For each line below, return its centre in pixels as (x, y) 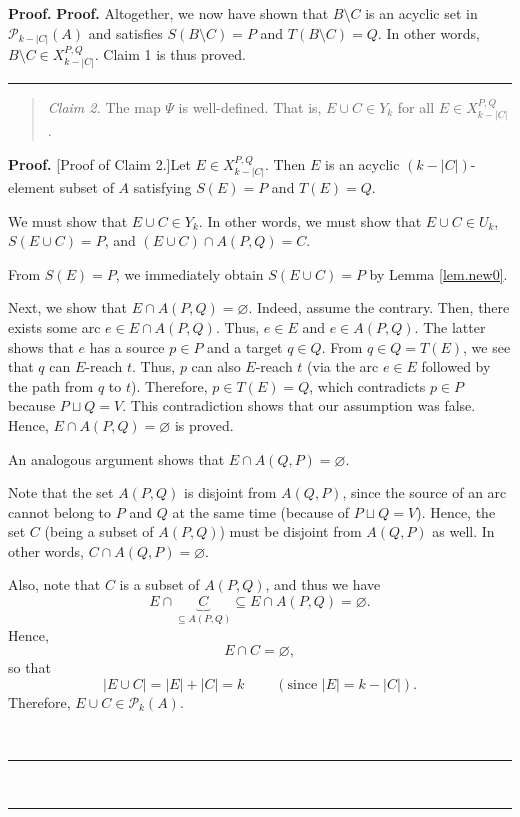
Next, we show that (68, 307)
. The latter (450, 326)
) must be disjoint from (290, 531)
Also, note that (54, 584)
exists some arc (54, 326)
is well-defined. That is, (250, 106)
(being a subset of (99, 531)
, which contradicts (367, 385)
